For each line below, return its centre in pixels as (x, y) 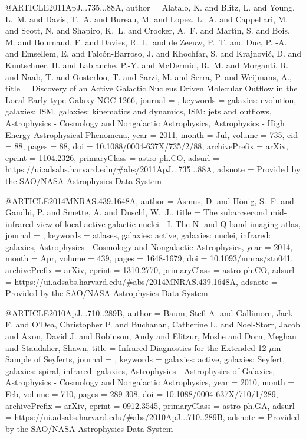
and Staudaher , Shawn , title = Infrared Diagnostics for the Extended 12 (136, 347)
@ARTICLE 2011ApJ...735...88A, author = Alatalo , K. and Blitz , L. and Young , (150, 7)
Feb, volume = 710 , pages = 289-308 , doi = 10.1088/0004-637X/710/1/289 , (142, 394)
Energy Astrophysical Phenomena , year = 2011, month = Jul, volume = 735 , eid (152, 134)
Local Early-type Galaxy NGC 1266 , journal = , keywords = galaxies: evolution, (151, 99)
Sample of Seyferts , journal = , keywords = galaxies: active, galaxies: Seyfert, (145, 359)
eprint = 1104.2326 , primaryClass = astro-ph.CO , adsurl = (113, 157)
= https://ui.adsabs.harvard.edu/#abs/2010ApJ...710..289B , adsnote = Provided (152, 417)
